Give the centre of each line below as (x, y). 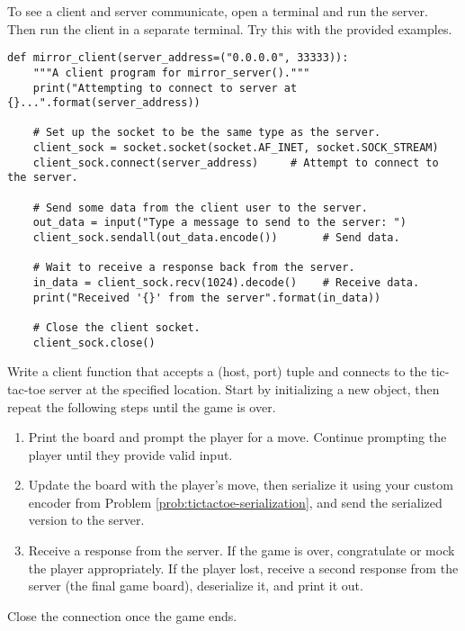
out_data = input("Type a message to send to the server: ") (219, 223)
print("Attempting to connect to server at (165, 88)
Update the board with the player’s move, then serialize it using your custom (241, 485)
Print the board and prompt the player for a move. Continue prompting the (237, 437)
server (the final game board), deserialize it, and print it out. (196, 586)
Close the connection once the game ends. (122, 615)
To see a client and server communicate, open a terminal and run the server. (218, 11)
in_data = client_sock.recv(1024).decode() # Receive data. (226, 283)
